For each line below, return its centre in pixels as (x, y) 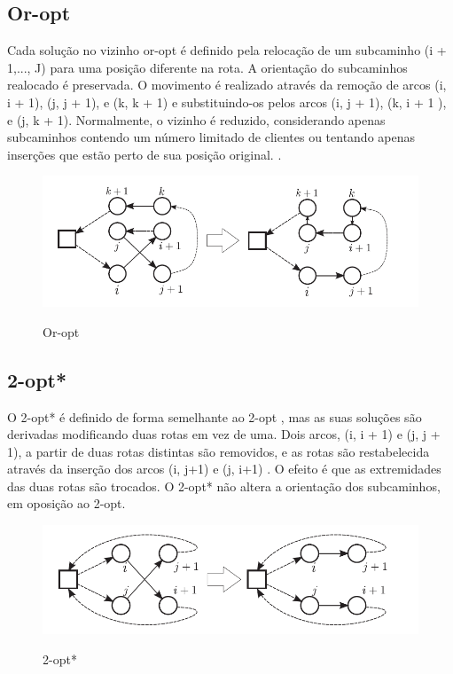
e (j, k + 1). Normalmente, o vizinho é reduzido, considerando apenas (196, 119)
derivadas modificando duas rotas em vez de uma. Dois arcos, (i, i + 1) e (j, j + (224, 434)
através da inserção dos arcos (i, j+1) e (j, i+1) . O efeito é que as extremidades (224, 469)
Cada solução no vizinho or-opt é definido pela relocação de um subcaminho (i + (227, 50)
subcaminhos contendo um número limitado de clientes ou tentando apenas (211, 137)
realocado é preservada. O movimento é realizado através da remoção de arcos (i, (227, 85)
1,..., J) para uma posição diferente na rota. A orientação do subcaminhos (207, 67)
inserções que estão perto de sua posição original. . (144, 154)
